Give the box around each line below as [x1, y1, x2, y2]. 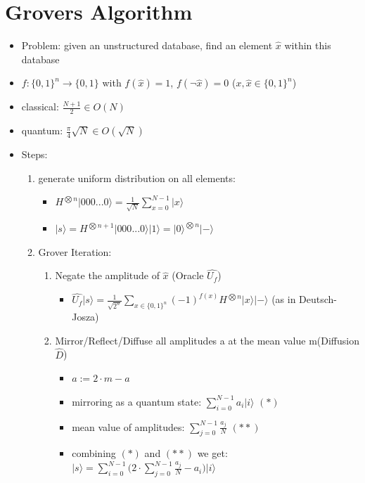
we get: [197, 446, 228, 461]
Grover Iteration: [38, 244, 112, 259]
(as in [271, 292, 296, 307]
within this [284, 38, 331, 53]
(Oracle [172, 268, 204, 283]
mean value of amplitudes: [72, 419, 185, 434]
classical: [21, 99, 59, 114]
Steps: [21, 147, 48, 162]
